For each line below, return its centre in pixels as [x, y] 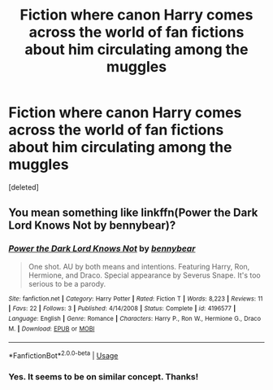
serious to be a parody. [67, 283]
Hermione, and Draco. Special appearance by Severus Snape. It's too [145, 275]
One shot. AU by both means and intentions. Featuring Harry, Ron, [139, 266]
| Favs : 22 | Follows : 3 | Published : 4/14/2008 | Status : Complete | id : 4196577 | [122, 309]
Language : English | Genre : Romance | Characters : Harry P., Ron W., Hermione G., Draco [135, 318]
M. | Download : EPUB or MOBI [52, 329]
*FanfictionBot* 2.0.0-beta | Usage [63, 355]
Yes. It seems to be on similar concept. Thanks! [104, 376]
